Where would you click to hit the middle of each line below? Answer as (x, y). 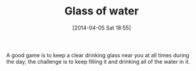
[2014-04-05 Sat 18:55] (102, 28)
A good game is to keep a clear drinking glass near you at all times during (98, 55)
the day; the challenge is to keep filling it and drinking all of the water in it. (98, 61)
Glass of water (102, 11)
